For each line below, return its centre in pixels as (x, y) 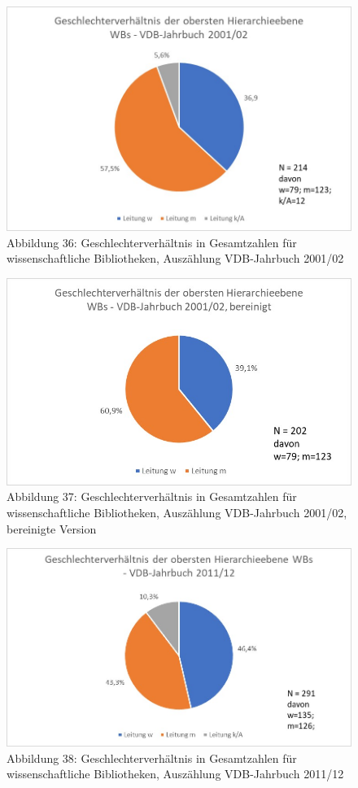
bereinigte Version (52, 528)
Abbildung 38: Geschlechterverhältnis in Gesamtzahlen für (152, 758)
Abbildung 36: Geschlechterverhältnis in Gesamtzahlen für (152, 242)
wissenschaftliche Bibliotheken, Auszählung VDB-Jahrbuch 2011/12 (175, 774)
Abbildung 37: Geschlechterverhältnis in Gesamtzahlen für (152, 496)
